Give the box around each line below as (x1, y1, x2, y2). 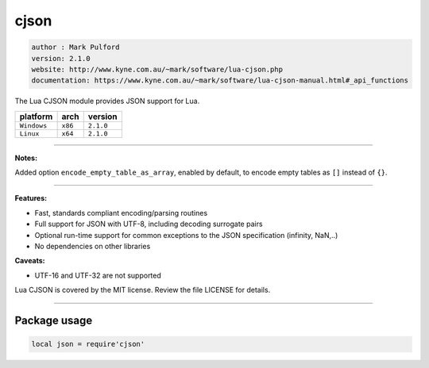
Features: (14, 194, 48, 203)
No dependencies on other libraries (34, 242, 151, 251)
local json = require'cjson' (31, 339, 145, 349)
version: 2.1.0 (31, 54, 91, 63)
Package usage (14, 314, 93, 328)
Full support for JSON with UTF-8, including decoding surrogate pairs (34, 219, 263, 229)
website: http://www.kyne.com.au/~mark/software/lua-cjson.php (31, 64, 284, 74)
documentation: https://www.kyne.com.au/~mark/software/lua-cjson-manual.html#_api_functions (31, 76, 409, 85)
